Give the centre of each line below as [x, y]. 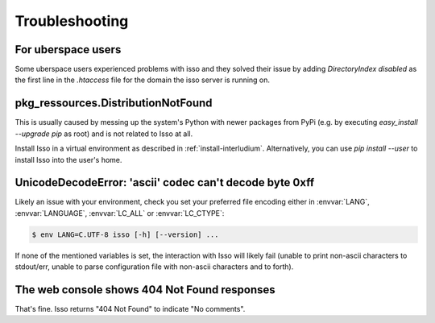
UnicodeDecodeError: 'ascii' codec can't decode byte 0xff [165, 182]
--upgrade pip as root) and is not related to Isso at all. [104, 134]
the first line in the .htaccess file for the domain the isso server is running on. [142, 80]
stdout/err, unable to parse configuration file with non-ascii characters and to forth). [154, 267]
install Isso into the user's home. [68, 159]
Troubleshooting [72, 21]
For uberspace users [68, 50]
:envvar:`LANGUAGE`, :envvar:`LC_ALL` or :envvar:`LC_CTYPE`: [120, 213]
